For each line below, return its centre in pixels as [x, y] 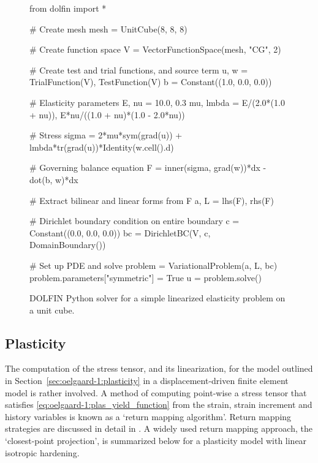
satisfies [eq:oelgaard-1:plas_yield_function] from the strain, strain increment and [159, 405]
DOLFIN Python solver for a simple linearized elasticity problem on [157, 298]
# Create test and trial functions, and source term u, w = [139, 70]
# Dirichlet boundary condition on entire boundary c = [134, 221]
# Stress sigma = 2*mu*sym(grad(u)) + [106, 135]
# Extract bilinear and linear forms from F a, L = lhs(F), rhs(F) [152, 200]
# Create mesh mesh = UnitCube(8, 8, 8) [108, 28]
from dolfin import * [68, 8]
